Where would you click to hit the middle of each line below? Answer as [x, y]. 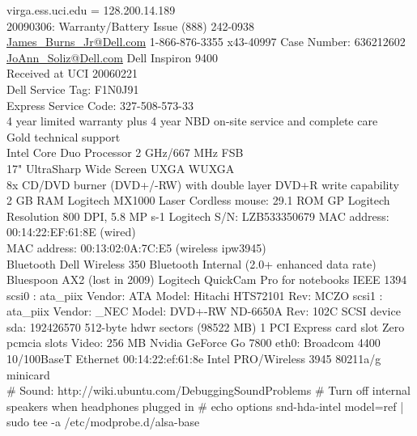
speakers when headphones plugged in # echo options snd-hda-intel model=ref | [205, 406]
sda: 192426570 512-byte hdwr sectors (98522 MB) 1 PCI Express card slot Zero [206, 326]
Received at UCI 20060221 [72, 73]
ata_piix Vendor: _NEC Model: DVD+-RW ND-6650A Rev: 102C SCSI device [204, 311]
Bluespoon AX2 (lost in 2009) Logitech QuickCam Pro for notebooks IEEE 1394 [207, 279]
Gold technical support [64, 136]
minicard [28, 374]
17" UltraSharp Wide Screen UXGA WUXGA [121, 168]
